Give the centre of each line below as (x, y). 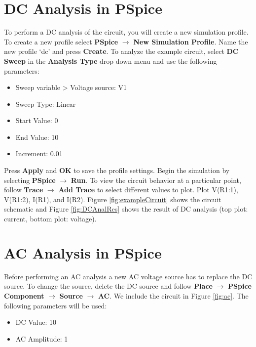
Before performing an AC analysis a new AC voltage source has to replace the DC (128, 276)
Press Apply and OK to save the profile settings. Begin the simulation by (117, 170)
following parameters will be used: (55, 305)
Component (24, 295)
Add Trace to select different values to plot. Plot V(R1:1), (148, 190)
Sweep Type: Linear (46, 104)
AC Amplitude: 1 (42, 338)
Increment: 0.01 (39, 153)
